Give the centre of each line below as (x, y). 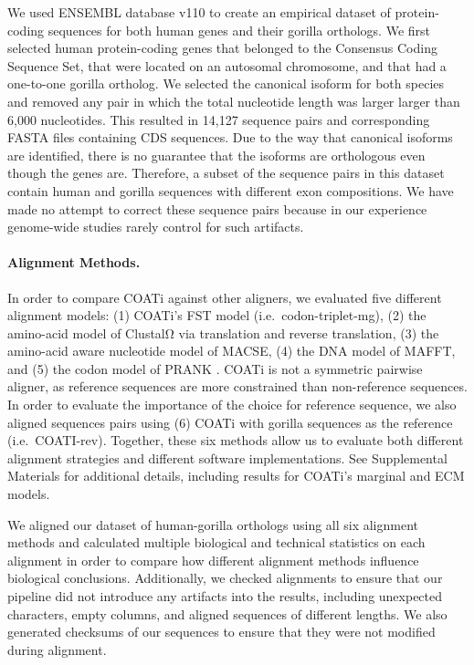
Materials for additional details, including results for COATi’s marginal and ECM (236, 476)
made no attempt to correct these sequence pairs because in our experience (217, 208)
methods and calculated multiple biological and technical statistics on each (216, 542)
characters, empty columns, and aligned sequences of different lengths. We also (227, 613)
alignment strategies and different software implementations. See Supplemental (227, 457)
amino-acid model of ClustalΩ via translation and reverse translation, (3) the (223, 332)
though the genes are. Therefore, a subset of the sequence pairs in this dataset (226, 173)
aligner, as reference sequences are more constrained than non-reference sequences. (237, 386)
